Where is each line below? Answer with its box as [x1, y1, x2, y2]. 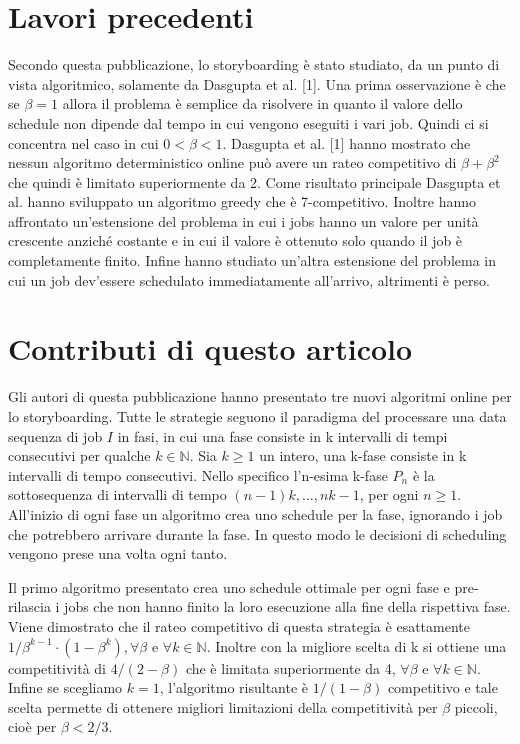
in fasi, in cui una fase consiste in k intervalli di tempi [117, 425, 448, 446]
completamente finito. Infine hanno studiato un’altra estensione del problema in [8, 250, 497, 271]
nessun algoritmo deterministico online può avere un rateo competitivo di [8, 152, 457, 173]
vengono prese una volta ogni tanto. [8, 543, 228, 564]
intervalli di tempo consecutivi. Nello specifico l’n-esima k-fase [8, 464, 388, 485]
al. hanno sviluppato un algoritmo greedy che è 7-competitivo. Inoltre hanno [8, 191, 477, 212]
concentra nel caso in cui [8, 132, 159, 153]
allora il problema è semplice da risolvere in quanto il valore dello [62, 93, 463, 114]
